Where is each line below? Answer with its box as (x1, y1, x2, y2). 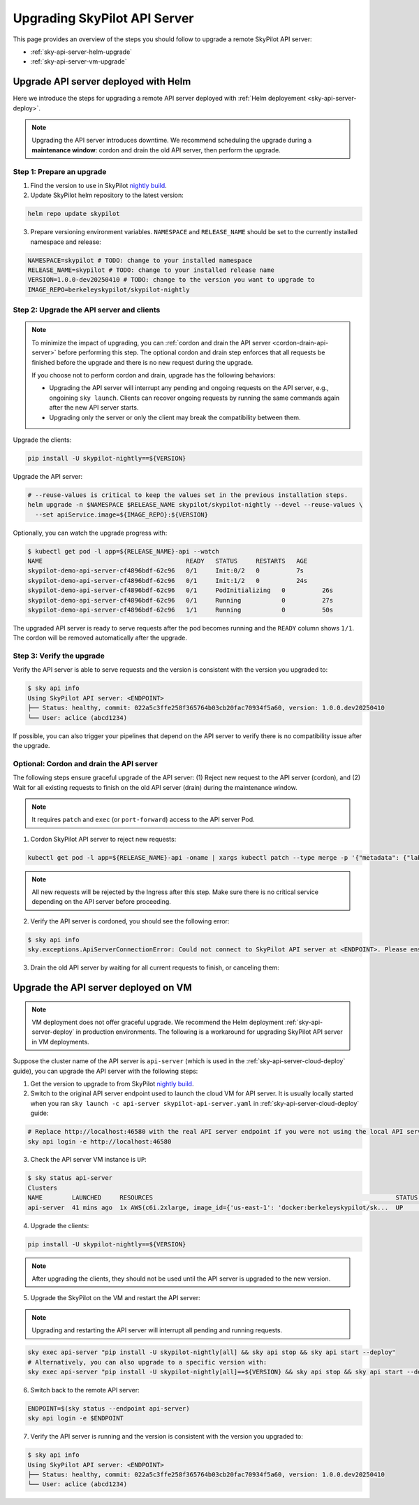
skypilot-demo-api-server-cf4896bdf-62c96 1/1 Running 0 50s (27, 605, 334, 614)
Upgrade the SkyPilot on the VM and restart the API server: (30, 1294, 200, 1302)
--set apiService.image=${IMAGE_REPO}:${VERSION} (35, 510, 209, 519)
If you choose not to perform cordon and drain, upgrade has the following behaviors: (31, 370, 276, 379)
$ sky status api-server (27, 1174, 113, 1182)
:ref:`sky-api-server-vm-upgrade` (30, 57, 127, 66)
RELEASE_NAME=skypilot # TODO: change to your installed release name (27, 266, 275, 274)
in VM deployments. (31, 1037, 90, 1046)
